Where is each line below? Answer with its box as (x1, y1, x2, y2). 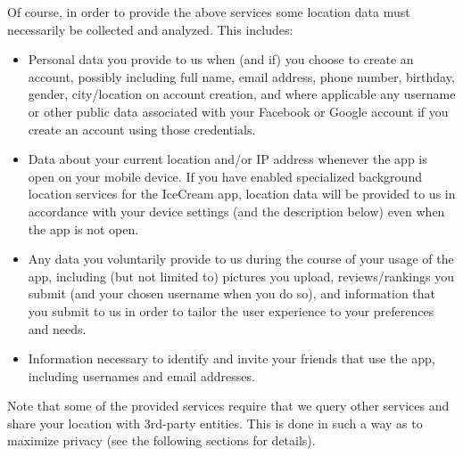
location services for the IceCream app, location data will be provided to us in (28, 184, 456, 203)
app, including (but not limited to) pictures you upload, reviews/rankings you (28, 266, 454, 285)
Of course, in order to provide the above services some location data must (7, 3, 410, 20)
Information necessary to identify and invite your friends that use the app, (28, 349, 435, 368)
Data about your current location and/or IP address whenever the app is (28, 150, 427, 168)
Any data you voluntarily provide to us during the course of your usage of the (28, 249, 454, 268)
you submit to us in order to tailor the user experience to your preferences (28, 301, 434, 320)
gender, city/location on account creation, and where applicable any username (28, 85, 456, 103)
